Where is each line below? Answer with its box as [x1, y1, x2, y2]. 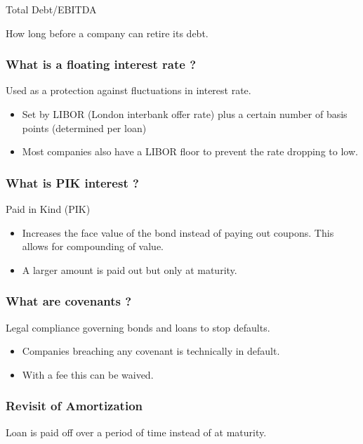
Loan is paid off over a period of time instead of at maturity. [6, 424, 267, 439]
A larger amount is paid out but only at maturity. [22, 262, 237, 277]
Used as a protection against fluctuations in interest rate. [6, 83, 251, 98]
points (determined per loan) [22, 120, 147, 135]
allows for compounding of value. [22, 239, 164, 254]
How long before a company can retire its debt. [6, 25, 209, 40]
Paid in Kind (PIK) [6, 202, 91, 216]
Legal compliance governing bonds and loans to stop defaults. [6, 320, 270, 334]
